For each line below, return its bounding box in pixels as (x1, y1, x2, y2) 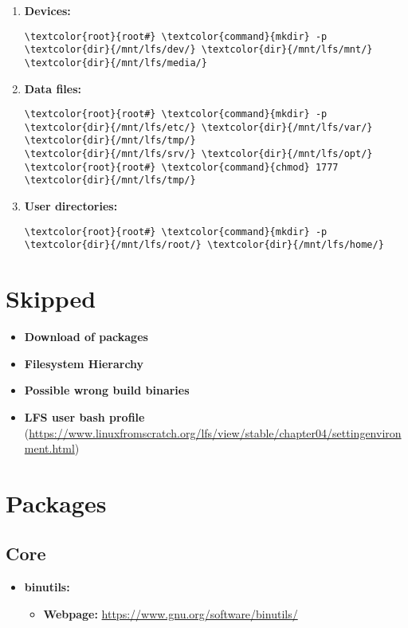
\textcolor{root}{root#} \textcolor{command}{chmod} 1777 (24, 161, 339, 173)
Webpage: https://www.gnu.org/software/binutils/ (43, 605, 298, 622)
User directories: (24, 198, 118, 214)
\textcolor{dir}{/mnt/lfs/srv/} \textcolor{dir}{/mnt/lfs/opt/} (24, 148, 373, 160)
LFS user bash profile (24, 408, 145, 425)
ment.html (24, 440, 75, 457)
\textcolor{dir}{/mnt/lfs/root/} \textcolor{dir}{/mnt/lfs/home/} (24, 239, 384, 251)
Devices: (24, 2, 71, 18)
